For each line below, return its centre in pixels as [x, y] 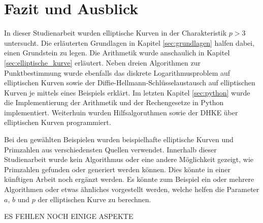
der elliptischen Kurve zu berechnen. [94, 199]
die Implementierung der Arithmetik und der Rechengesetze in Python [114, 102]
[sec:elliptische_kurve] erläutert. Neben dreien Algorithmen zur [102, 62]
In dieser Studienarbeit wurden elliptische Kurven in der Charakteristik [116, 33]
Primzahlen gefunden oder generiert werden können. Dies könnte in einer [117, 169]
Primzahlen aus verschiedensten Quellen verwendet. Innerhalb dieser [110, 149]
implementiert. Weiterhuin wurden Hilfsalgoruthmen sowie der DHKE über [121, 112]
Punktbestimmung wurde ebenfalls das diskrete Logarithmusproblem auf [117, 72]
